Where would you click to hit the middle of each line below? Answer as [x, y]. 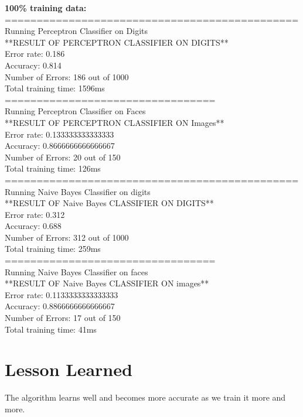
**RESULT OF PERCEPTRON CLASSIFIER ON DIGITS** [117, 42]
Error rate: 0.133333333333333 [59, 134]
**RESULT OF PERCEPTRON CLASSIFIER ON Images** [115, 122]
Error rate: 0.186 [35, 54]
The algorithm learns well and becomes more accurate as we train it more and [145, 397]
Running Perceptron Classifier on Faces [75, 111]
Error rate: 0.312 [35, 214]
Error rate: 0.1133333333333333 [62, 294]
